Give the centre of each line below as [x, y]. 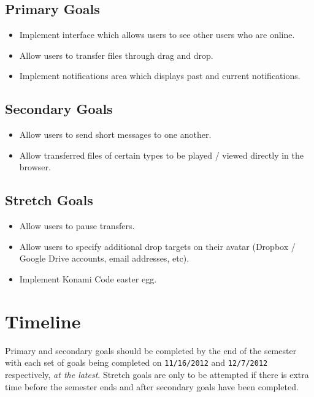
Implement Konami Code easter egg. [88, 278]
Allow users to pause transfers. [77, 226]
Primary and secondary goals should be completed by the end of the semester [151, 350]
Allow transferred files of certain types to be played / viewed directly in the [161, 155]
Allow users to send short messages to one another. [115, 134]
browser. [35, 167]
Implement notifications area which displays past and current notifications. [160, 76]
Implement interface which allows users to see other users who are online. [157, 35]
